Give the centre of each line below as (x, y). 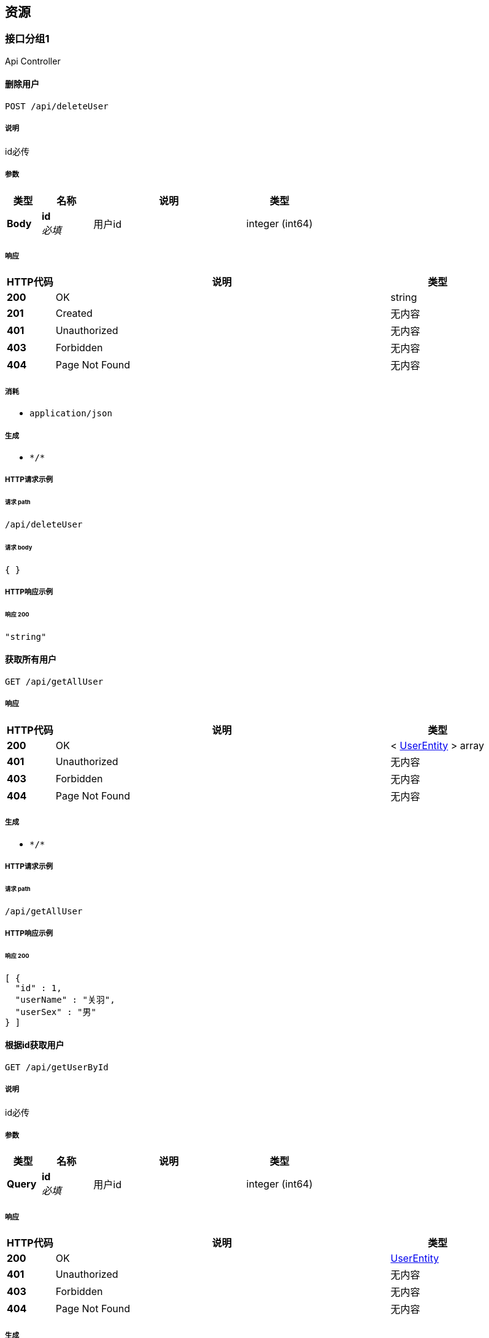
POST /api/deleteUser (57, 107)
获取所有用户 (31, 659)
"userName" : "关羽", (65, 999)
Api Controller (33, 61)
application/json (71, 414)
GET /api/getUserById (57, 1067)
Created (74, 313)
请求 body (19, 547)
